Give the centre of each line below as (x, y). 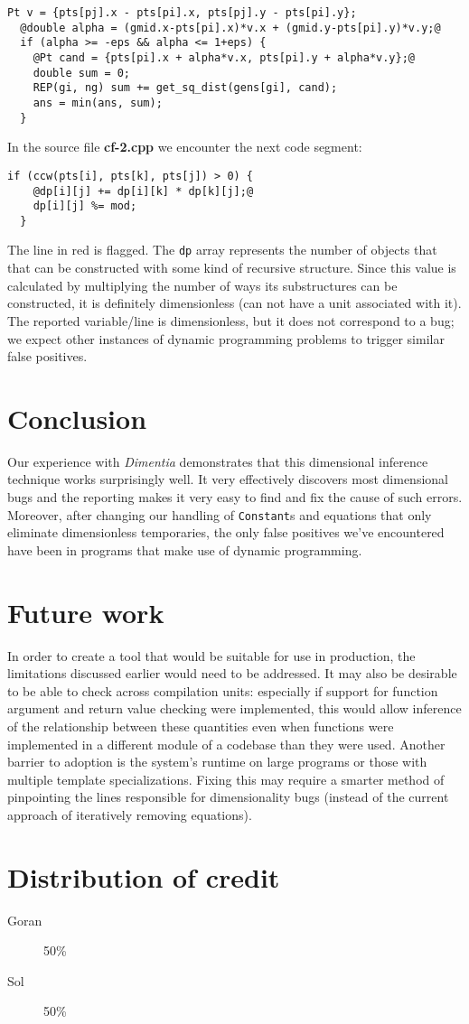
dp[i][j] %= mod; (85, 206)
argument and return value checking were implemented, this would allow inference (234, 708)
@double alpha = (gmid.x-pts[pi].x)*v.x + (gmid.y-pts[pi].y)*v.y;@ (230, 28)
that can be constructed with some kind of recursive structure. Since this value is (232, 268)
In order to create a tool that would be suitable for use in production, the (211, 655)
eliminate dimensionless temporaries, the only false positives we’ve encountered (226, 532)
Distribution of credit (144, 876)
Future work (86, 612)
